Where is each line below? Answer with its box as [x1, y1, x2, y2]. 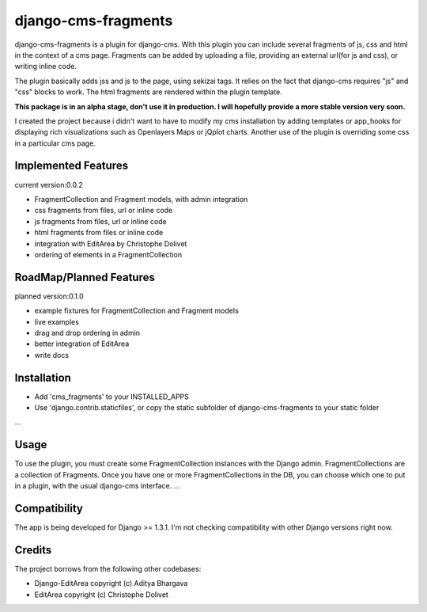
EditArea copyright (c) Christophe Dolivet [34, 590, 169, 599]
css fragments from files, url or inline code [34, 206, 173, 215]
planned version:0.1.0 [14, 291, 85, 301]
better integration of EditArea [34, 339, 130, 348]
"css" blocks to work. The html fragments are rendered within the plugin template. [14, 87, 282, 97]
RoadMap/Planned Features [14, 270, 156, 284]
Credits [14, 543, 52, 557]
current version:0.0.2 [14, 180, 83, 189]
